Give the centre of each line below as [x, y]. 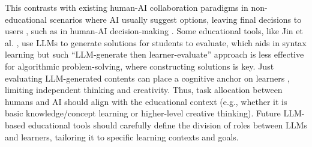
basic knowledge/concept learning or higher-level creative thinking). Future [143, 113]
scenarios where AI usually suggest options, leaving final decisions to [175, 19]
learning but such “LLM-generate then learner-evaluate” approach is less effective [154, 54]
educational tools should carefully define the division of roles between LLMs [167, 124]
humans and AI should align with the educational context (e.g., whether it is [146, 101]
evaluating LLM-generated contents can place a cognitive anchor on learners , [147, 78]
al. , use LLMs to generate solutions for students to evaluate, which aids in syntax [156, 42]
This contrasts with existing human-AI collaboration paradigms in [127, 7]
